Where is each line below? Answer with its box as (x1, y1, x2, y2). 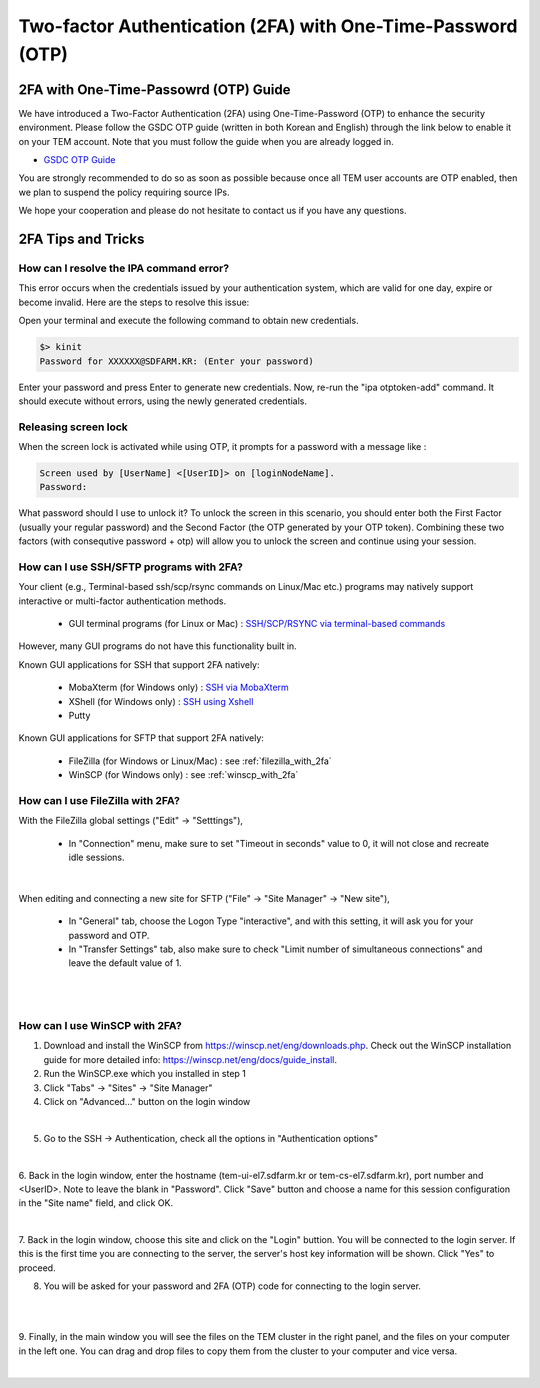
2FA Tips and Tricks (18, 231, 145, 248)
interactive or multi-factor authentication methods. (18, 595, 227, 607)
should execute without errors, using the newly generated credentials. (18, 395, 308, 407)
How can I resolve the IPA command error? (18, 261, 230, 275)
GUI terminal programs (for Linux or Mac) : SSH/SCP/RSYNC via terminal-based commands (68, 618, 446, 630)
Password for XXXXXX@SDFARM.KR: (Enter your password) (39, 355, 314, 367)
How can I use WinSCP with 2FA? (18, 1019, 182, 1033)
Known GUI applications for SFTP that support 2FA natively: (18, 732, 265, 744)
